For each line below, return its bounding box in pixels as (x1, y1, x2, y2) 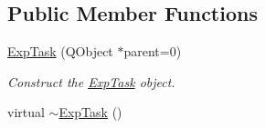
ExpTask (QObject (7, 42, 113, 61)
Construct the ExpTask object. (7, 72, 175, 91)
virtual (7, 103, 45, 122)
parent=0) (123, 42, 182, 61)
